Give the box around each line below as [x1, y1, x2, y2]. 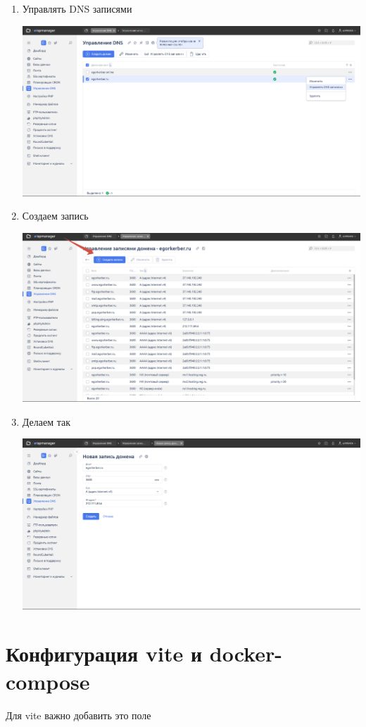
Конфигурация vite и [6, 639, 203, 668]
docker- [209, 639, 282, 668]
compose [6, 666, 90, 695]
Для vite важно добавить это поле [6, 707, 151, 722]
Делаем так [22, 414, 70, 429]
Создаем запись [22, 208, 89, 223]
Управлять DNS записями [22, 1, 132, 15]
